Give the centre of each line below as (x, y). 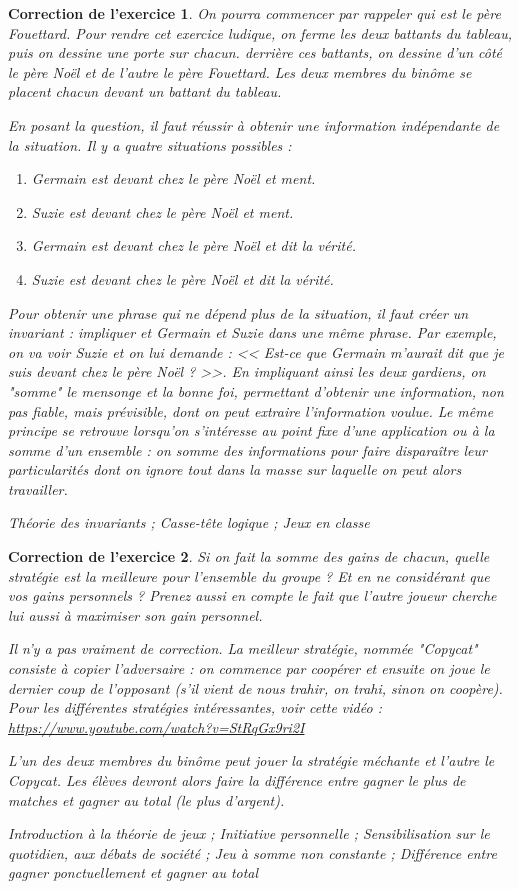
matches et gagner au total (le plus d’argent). (146, 799)
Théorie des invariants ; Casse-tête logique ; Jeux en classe (189, 522)
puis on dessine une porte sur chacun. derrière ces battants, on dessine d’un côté (255, 52)
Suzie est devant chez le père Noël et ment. (162, 211)
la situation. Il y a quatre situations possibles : (150, 144)
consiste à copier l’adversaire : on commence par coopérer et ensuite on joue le (249, 668)
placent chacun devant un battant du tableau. (145, 91)
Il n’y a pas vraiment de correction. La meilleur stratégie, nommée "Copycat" (243, 648)
